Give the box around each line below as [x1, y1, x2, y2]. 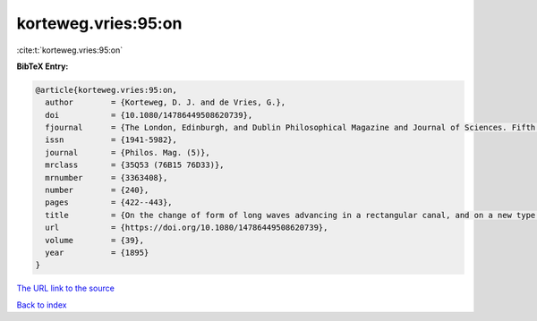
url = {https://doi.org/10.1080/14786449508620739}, [45, 223, 328, 232]
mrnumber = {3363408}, [45, 173, 168, 182]
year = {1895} [45, 248, 149, 258]
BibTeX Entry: [16, 61, 69, 72]
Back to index [16, 300, 67, 310]
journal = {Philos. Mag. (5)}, [45, 148, 210, 157]
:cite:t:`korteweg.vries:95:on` [16, 45, 124, 55]
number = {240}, [45, 185, 149, 196]
